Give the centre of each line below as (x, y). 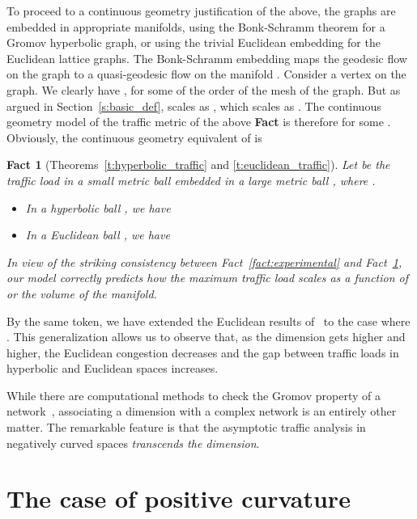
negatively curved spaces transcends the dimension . (133, 443)
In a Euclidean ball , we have (98, 235)
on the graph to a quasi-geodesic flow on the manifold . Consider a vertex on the (206, 74)
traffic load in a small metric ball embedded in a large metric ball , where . (191, 180)
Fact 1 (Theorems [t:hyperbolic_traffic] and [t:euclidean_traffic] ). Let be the (198, 165)
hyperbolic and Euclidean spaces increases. (113, 368)
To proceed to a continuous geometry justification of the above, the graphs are (201, 11)
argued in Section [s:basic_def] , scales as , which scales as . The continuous (194, 105)
